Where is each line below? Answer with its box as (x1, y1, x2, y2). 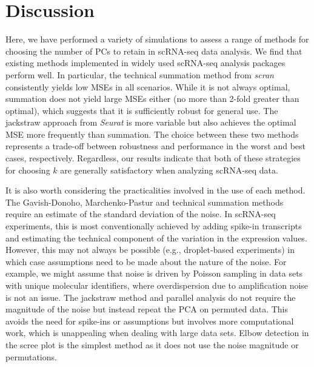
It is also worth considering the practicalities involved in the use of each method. (5, 184, 306, 197)
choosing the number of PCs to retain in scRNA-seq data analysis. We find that (5, 44, 302, 57)
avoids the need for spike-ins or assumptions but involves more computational (5, 314, 294, 327)
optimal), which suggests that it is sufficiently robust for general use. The (5, 104, 278, 116)
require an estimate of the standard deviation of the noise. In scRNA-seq (5, 207, 276, 220)
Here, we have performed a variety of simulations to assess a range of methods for (5, 33, 309, 45)
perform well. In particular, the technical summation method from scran (5, 68, 274, 81)
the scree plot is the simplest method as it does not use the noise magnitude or (5, 338, 299, 351)
